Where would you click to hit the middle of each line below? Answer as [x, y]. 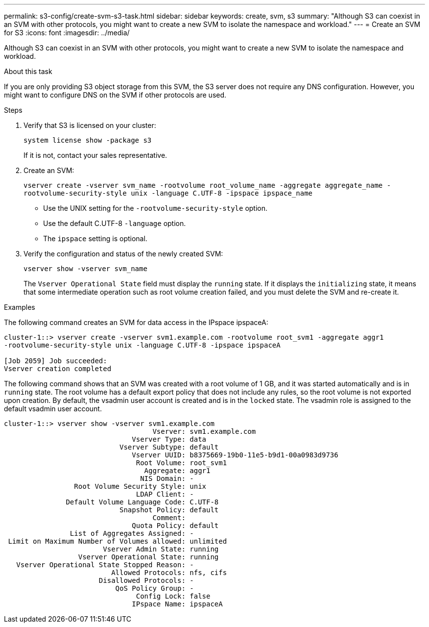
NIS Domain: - [167, 478]
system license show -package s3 [88, 140]
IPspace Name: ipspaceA [177, 604]
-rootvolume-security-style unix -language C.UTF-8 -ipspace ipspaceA [142, 345]
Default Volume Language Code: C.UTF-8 [142, 502]
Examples [20, 307]
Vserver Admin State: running [161, 549]
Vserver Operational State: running [148, 557]
